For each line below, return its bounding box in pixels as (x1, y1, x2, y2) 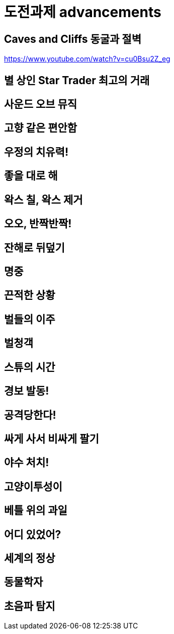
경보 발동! (4, 385, 49, 398)
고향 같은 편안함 (4, 121, 77, 135)
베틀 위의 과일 (4, 504, 67, 517)
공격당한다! (4, 408, 56, 421)
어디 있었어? (4, 528, 61, 541)
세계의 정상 (4, 552, 55, 565)
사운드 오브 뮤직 (4, 98, 77, 111)
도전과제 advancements (4, 4, 161, 21)
